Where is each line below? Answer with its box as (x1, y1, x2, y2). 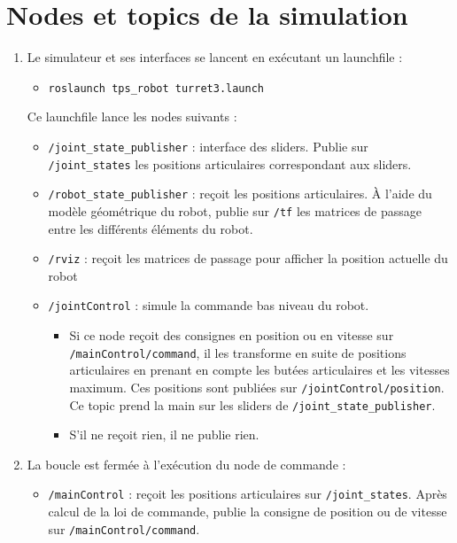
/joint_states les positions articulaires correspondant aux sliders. (48, 154, 412, 173)
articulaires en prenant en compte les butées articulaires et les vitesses (69, 361, 450, 379)
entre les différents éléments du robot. (48, 219, 253, 237)
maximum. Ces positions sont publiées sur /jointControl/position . (69, 377, 445, 396)
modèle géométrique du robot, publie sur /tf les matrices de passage (48, 201, 422, 220)
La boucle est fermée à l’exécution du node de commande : (27, 454, 346, 473)
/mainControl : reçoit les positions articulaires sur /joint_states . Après (48, 485, 447, 503)
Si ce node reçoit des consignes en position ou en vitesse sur (69, 326, 394, 345)
